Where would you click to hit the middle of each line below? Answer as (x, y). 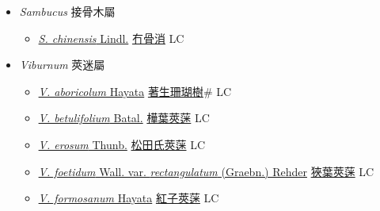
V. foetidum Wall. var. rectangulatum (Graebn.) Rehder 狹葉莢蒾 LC (206, 171)
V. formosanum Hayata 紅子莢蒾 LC (129, 198)
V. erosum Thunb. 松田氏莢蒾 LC (122, 144)
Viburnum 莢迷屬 (62, 65)
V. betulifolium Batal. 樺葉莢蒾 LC (124, 118)
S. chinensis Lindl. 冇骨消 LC (111, 38)
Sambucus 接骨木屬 (67, 11)
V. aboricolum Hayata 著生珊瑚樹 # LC (135, 91)
